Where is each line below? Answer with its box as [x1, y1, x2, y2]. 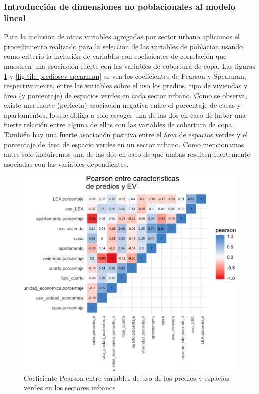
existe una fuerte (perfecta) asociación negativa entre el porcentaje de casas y [4, 100, 241, 110]
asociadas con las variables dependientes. [4, 158, 129, 169]
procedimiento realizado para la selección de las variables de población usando [4, 41, 243, 51]
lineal [4, 11, 26, 24]
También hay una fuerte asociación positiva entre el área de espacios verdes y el [4, 129, 248, 140]
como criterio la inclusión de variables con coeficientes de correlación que [4, 51, 227, 61]
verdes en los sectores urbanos [24, 382, 116, 393]
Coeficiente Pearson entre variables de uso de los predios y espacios [24, 372, 229, 383]
